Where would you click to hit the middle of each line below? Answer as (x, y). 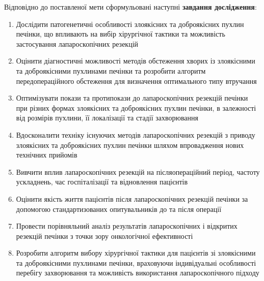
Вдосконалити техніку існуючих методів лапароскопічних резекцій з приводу (136, 134)
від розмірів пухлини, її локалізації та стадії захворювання (107, 118)
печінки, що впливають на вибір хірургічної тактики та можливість (121, 34)
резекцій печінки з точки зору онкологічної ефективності (104, 236)
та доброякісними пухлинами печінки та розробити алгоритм (111, 70)
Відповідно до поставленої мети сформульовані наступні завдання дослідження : (130, 7)
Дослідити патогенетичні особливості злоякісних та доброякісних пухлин (130, 24)
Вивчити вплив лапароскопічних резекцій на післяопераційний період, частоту (138, 171)
